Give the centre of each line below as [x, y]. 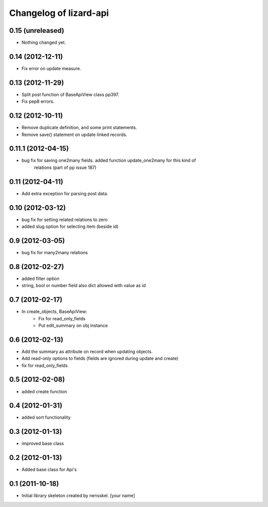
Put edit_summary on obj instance [73, 325]
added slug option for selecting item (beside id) [70, 226]
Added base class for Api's [49, 470]
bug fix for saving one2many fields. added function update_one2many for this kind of [109, 160]
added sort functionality [46, 418]
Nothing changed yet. [44, 43]
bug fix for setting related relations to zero [65, 219]
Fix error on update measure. [51, 68]
